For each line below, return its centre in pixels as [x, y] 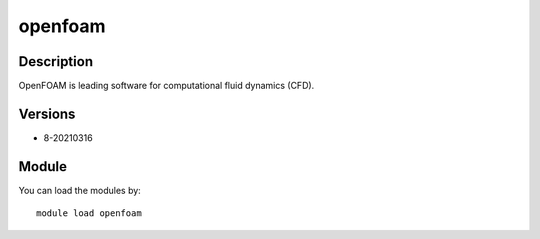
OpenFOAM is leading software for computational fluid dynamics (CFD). [166, 86]
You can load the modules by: [80, 190]
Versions [47, 113]
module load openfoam [89, 213]
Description [56, 61]
